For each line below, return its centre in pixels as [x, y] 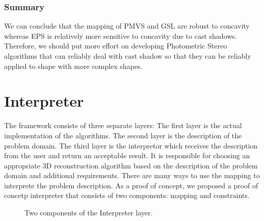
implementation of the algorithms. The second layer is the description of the [123, 135]
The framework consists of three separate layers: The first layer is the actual [123, 125]
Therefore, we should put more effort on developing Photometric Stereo [116, 46]
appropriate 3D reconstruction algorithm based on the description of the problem [131, 165]
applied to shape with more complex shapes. [73, 66]
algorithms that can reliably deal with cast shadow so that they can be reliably [128, 56]
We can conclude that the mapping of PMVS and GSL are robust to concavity [127, 26]
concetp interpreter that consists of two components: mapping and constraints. [127, 195]
